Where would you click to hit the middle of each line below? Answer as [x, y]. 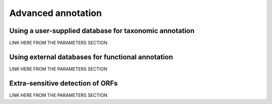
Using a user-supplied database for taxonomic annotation [102, 31]
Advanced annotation [56, 13]
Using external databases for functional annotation [91, 57]
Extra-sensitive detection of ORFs [63, 83]
